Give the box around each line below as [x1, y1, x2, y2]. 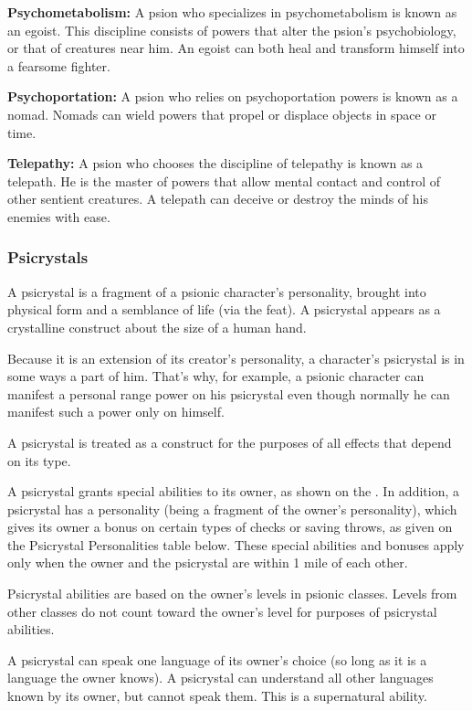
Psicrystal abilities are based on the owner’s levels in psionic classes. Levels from [7, 584, 457, 603]
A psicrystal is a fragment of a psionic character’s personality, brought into [7, 281, 426, 301]
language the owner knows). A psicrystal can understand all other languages [7, 668, 434, 687]
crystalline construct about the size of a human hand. [7, 317, 307, 336]
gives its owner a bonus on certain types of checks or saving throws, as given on [7, 517, 453, 536]
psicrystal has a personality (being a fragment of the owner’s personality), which [7, 499, 457, 518]
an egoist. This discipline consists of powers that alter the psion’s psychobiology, [7, 20, 456, 39]
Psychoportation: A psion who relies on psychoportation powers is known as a [7, 87, 458, 106]
